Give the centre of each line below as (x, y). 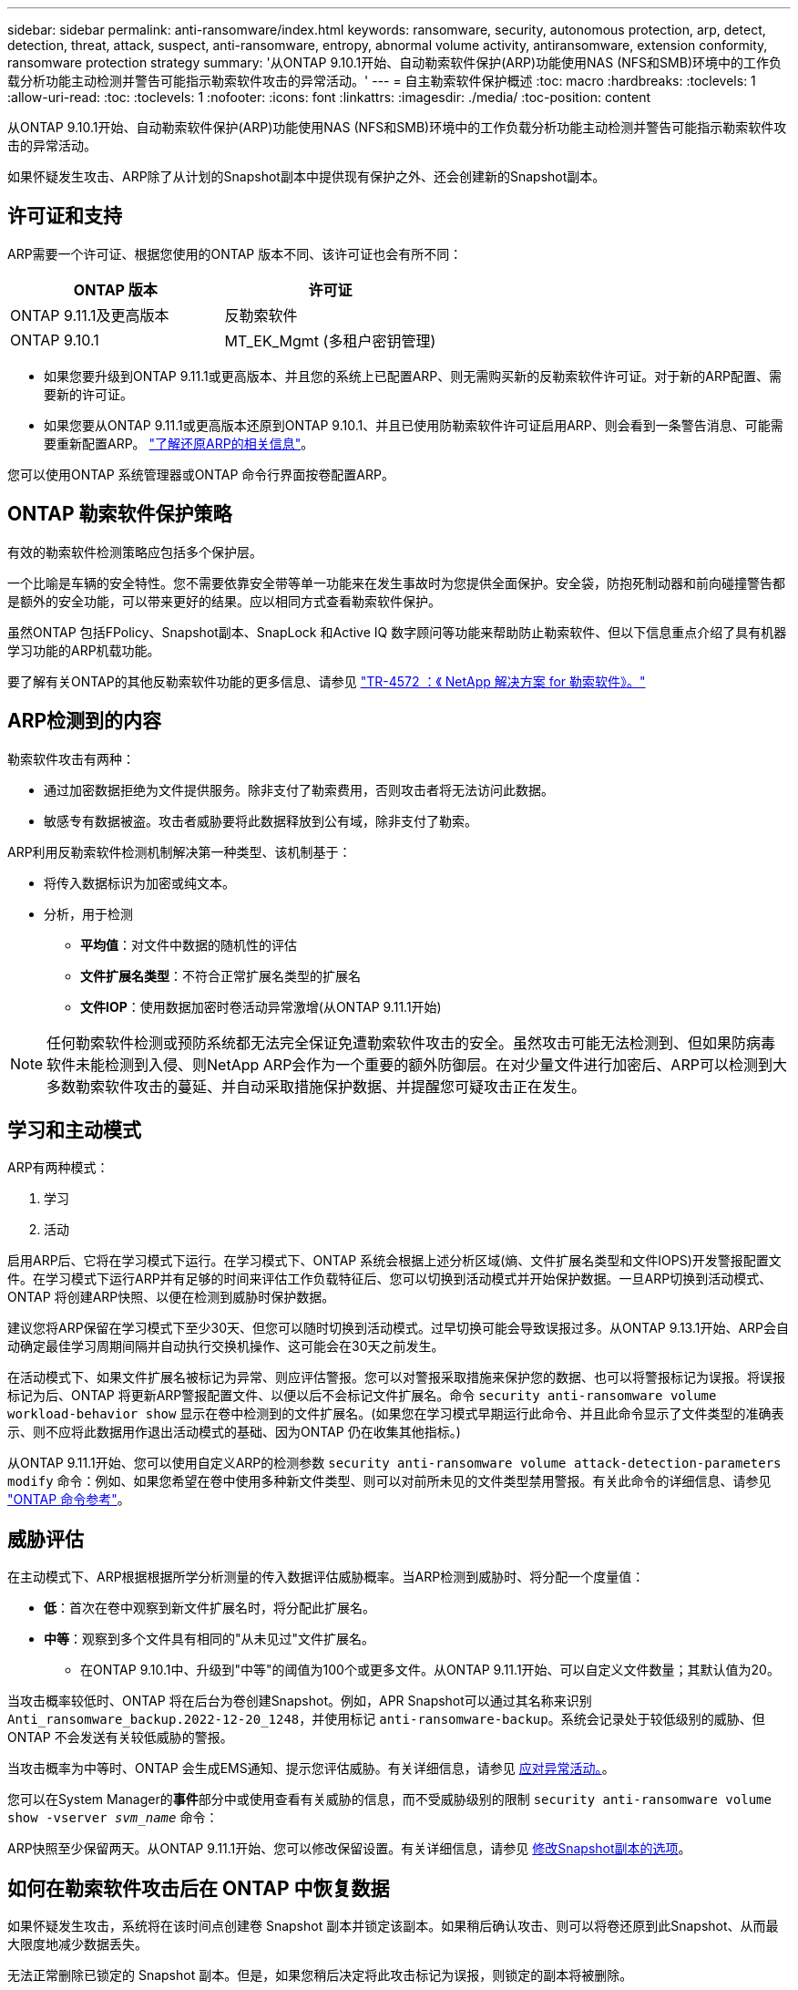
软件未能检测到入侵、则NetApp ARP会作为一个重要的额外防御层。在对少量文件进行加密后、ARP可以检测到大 (417, 1064)
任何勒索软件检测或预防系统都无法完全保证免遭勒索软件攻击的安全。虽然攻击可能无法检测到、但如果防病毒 (411, 1042)
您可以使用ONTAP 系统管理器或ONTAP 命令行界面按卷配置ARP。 (201, 474)
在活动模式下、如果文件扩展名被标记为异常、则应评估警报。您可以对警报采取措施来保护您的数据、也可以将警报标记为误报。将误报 (396, 1377)
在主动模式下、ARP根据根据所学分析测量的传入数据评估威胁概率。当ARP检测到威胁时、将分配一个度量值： (326, 1577)
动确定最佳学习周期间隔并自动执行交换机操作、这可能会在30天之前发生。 (226, 1346)
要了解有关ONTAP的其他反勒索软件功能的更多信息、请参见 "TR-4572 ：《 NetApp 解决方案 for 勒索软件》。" (327, 681)
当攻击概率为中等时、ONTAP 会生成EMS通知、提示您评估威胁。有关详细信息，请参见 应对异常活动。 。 (311, 1768)
